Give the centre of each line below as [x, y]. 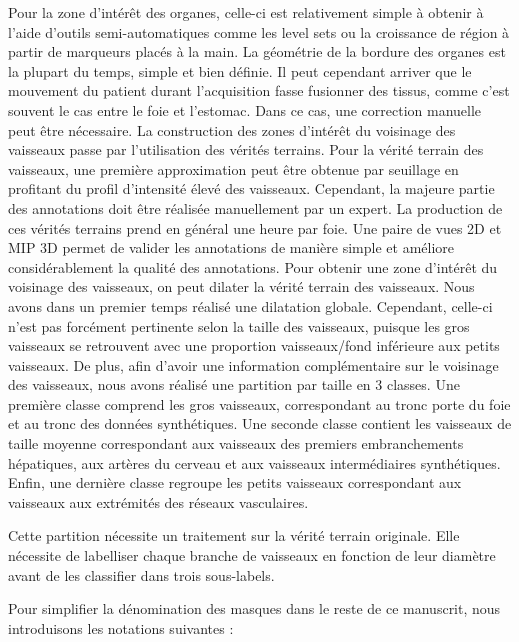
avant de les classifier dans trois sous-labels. [141, 574]
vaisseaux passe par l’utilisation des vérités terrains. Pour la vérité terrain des [246, 149]
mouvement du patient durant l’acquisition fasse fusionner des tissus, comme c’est [259, 90]
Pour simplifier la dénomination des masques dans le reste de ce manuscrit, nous [254, 608]
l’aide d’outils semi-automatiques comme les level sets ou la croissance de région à [259, 31]
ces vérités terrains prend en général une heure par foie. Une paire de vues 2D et [255, 227]
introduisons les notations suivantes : [121, 627]
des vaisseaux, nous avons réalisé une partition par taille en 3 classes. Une [234, 384]
